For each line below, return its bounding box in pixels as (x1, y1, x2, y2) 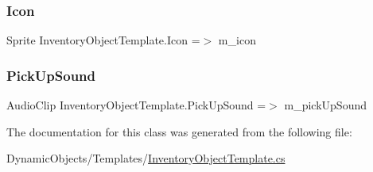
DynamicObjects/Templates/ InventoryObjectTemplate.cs (6, 150, 286, 166)
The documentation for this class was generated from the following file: (6, 123, 352, 140)
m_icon (218, 32, 256, 48)
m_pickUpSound (284, 97, 367, 113)
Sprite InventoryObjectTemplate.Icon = (6, 32, 200, 48)
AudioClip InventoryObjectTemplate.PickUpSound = (6, 97, 266, 113)
